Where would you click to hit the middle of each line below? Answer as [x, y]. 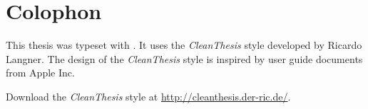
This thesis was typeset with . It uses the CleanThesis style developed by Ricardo [184, 45]
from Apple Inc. [40, 73]
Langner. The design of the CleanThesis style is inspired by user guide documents [184, 58]
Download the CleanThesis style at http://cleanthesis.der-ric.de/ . [148, 96]
